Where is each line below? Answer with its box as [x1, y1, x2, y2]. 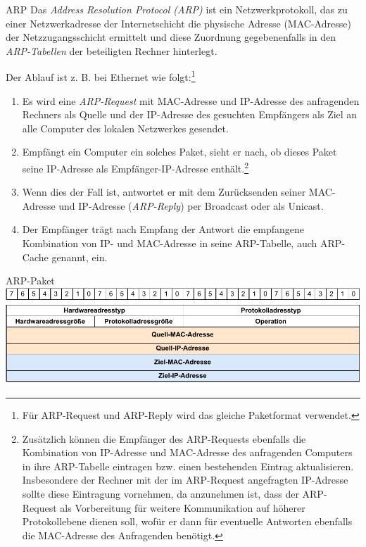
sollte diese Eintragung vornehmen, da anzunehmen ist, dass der [22, 486, 299, 501]
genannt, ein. [51, 249, 108, 264]
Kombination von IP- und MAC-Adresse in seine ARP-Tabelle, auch [22, 236, 317, 251]
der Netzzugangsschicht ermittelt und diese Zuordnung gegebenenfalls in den [6, 30, 336, 44]
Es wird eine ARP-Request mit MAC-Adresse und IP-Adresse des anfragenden [22, 93, 360, 108]
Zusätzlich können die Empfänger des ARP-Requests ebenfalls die [22, 431, 306, 446]
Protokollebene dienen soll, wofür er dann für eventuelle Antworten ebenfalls [22, 514, 353, 529]
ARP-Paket [6, 273, 55, 288]
